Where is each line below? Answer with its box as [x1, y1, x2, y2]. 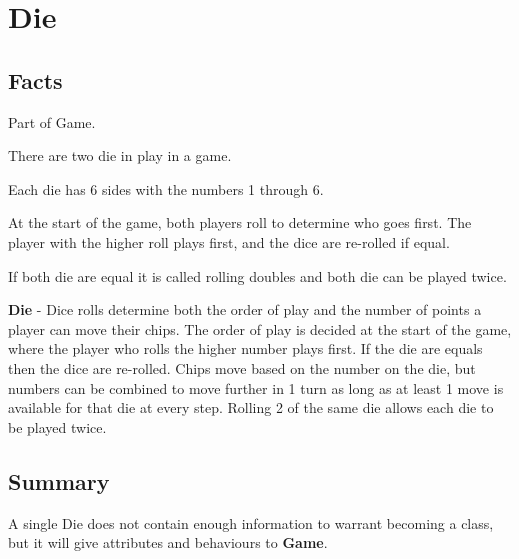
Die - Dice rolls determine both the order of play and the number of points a [8, 299, 482, 320]
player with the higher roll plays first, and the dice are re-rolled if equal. [8, 231, 450, 252]
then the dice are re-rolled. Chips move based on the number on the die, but [8, 357, 476, 378]
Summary [8, 465, 110, 496]
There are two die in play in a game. [8, 145, 232, 166]
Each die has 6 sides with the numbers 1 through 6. [8, 178, 324, 199]
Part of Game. [8, 111, 96, 132]
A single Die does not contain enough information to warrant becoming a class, [8, 512, 494, 533]
